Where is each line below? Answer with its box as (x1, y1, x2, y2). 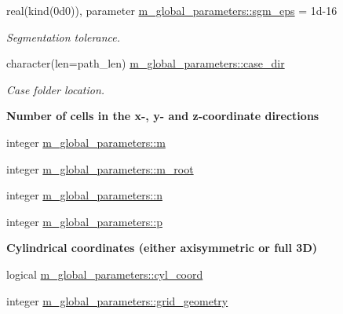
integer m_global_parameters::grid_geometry (6, 292, 228, 309)
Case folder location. (6, 81, 105, 97)
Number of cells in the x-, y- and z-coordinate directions (6, 108, 319, 124)
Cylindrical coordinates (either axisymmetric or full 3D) (6, 239, 318, 256)
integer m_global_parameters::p (6, 213, 162, 229)
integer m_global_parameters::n (6, 187, 162, 203)
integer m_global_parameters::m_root (6, 160, 194, 177)
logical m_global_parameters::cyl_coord (6, 265, 203, 282)
